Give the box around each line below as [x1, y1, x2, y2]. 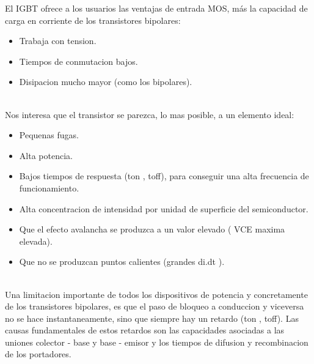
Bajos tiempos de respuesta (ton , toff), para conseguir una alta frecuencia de [19, 169, 309, 182]
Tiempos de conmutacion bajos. [19, 54, 138, 67]
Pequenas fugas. [19, 128, 79, 141]
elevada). [19, 234, 53, 247]
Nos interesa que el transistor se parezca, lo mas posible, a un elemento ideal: [5, 108, 294, 121]
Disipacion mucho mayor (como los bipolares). [19, 75, 192, 88]
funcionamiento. [19, 181, 79, 194]
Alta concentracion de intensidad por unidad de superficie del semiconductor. [19, 202, 309, 215]
